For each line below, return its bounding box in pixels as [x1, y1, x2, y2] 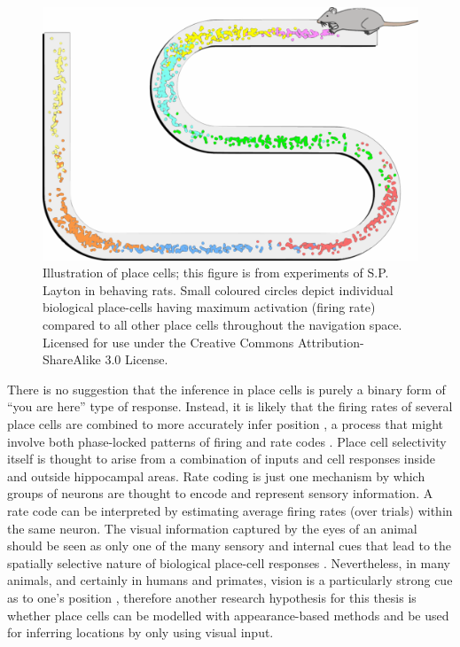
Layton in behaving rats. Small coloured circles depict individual [43, 280, 394, 299]
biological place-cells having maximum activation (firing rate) [43, 298, 376, 316]
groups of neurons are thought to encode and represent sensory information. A [7, 484, 433, 503]
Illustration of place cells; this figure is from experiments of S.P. [43, 263, 389, 282]
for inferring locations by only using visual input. [7, 623, 274, 642]
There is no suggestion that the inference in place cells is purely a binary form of [7, 379, 446, 398]
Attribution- [297, 332, 364, 351]
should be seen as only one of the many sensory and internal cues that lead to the [7, 536, 452, 555]
